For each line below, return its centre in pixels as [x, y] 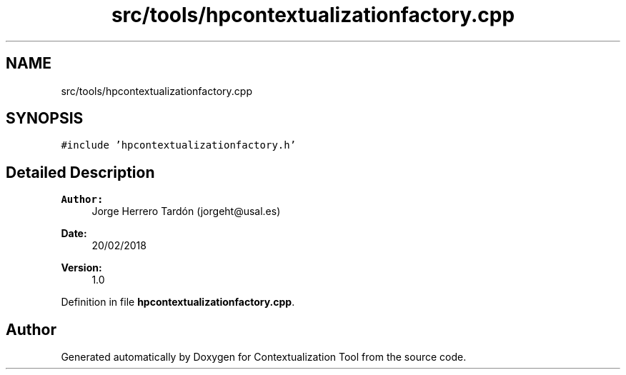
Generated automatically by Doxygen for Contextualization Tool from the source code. [264, 357]
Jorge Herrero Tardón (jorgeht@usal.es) [186, 211]
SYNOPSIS [45, 119]
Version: [81, 268]
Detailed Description [80, 172]
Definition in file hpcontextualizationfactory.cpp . [178, 302]
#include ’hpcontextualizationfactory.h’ [179, 145]
